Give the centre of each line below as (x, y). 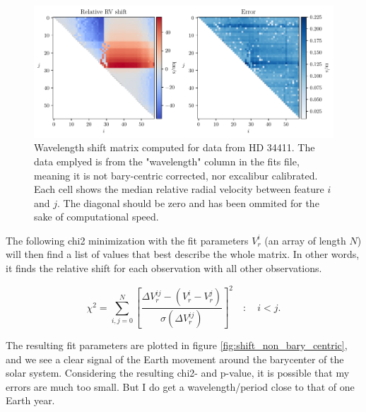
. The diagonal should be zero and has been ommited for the (188, 202)
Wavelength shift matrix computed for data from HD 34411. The (175, 147)
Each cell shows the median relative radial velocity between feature (179, 189)
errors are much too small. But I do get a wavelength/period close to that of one (180, 386)
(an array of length (305, 240)
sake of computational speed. (96, 217)
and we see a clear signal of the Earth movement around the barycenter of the (175, 359)
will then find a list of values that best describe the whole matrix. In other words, (183, 254)
